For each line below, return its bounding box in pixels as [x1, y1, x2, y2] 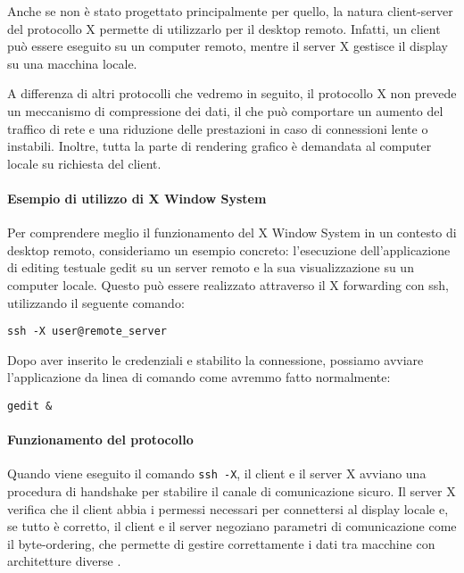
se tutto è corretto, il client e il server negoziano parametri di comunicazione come [7, 517, 457, 536]
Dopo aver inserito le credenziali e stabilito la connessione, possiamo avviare [7, 350, 424, 369]
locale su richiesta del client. [7, 154, 162, 172]
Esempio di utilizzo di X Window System [7, 188, 267, 207]
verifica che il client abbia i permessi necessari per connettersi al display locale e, [7, 499, 449, 518]
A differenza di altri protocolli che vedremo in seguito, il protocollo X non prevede [7, 84, 457, 103]
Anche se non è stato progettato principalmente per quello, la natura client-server [7, 2, 453, 20]
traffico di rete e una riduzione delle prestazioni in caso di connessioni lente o [7, 119, 428, 137]
